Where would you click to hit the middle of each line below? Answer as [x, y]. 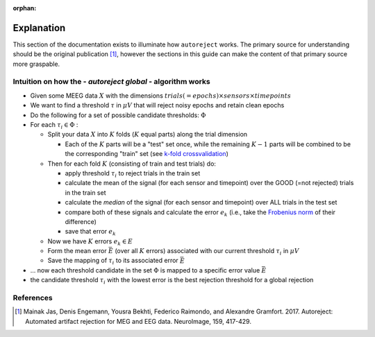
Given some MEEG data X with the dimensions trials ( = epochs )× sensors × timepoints [161, 95]
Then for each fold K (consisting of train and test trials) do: [132, 164]
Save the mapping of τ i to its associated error [113, 261]
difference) [81, 221]
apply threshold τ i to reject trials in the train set [133, 174]
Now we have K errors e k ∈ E [90, 242]
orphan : [25, 8]
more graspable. [36, 64]
